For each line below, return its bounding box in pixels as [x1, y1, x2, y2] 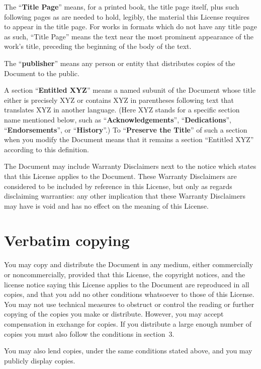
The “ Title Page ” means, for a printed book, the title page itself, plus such [4, 2, 239, 12]
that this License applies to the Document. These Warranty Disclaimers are [4, 170, 237, 181]
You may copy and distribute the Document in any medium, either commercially [4, 259, 253, 270]
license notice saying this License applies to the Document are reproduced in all [4, 279, 249, 289]
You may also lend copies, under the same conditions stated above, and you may [4, 345, 252, 356]
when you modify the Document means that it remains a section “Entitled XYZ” [4, 134, 254, 145]
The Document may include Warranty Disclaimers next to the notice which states [4, 161, 256, 171]
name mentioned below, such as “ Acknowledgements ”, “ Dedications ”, [4, 114, 232, 125]
